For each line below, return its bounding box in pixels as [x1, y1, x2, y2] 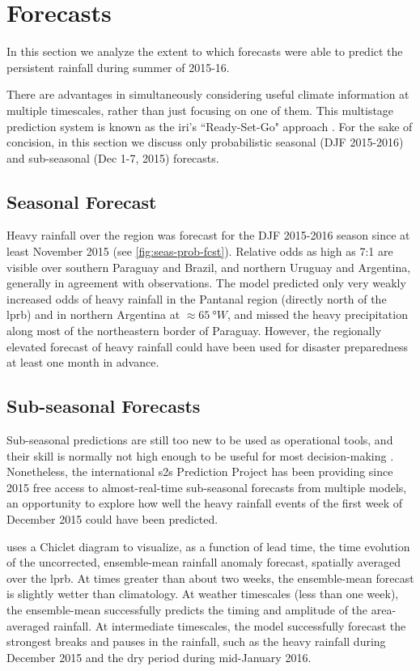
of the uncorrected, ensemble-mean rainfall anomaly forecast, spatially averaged [6, 554, 401, 571]
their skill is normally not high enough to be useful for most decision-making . [6, 447, 394, 464]
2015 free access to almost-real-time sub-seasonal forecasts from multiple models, [6, 478, 407, 495]
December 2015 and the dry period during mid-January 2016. [6, 648, 312, 665]
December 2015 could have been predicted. [6, 511, 218, 527]
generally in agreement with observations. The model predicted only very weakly [6, 274, 406, 291]
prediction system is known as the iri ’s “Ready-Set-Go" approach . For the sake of [6, 117, 413, 134]
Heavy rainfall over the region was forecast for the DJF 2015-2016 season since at [6, 227, 410, 244]
